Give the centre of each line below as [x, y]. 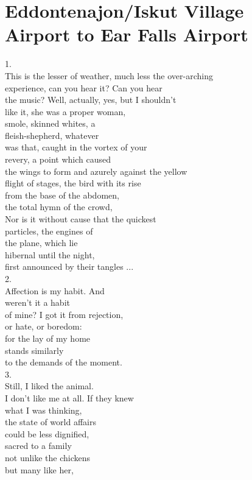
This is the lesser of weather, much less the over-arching [109, 75]
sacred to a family [38, 446]
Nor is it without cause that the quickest [81, 219]
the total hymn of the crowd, [59, 207]
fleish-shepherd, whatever [52, 135]
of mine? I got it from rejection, [64, 314]
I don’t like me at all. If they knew [69, 397]
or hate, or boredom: [44, 326]
